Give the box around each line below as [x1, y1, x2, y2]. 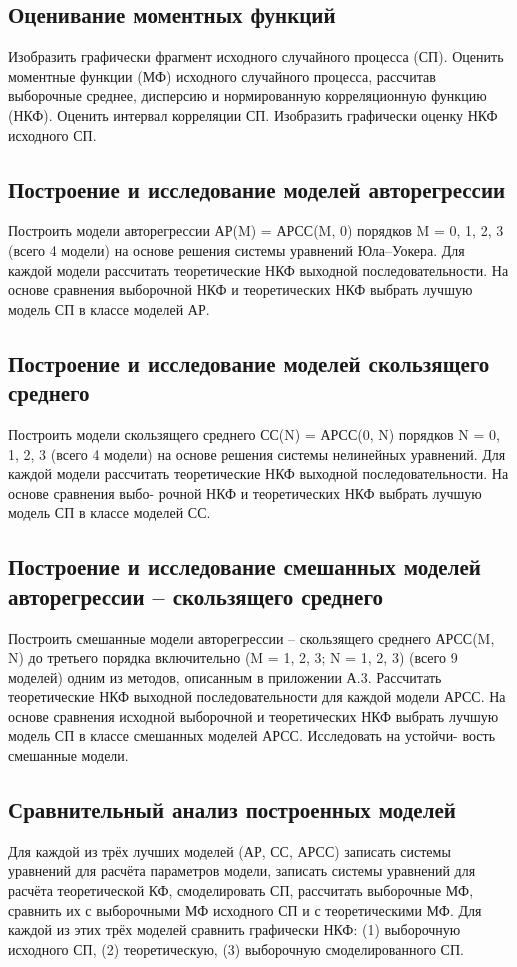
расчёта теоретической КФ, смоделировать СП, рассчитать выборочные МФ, [8, 880, 474, 901]
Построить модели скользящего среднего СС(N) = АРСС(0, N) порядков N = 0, [8, 423, 500, 444]
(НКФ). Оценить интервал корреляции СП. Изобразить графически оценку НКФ [8, 104, 498, 125]
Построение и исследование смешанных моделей [8, 551, 481, 582]
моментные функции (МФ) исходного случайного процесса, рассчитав [8, 65, 436, 86]
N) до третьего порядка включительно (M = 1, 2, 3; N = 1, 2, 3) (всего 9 [8, 647, 458, 668]
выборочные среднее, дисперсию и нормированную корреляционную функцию [8, 85, 487, 106]
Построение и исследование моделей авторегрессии [8, 173, 506, 204]
